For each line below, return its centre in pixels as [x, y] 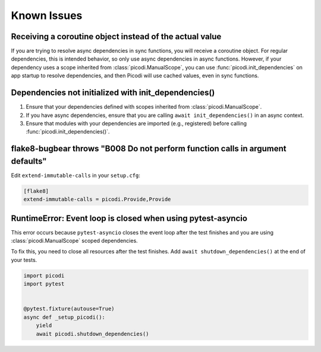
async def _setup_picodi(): [64, 317]
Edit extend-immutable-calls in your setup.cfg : [76, 175]
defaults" [29, 161]
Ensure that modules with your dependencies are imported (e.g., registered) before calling [136, 123]
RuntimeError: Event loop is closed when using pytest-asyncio [129, 218]
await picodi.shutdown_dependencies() [92, 334]
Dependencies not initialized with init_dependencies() [113, 93]
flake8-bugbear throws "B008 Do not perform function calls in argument [149, 149]
